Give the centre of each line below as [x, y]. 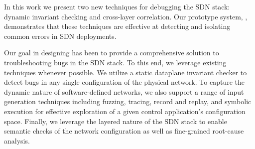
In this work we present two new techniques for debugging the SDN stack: [117, 6]
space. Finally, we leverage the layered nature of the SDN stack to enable [116, 121]
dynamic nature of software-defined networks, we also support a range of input [124, 91]
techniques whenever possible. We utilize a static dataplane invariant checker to [126, 72]
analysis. [17, 140]
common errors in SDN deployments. [60, 36]
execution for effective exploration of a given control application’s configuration [125, 111]
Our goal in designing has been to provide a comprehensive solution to [112, 53]
